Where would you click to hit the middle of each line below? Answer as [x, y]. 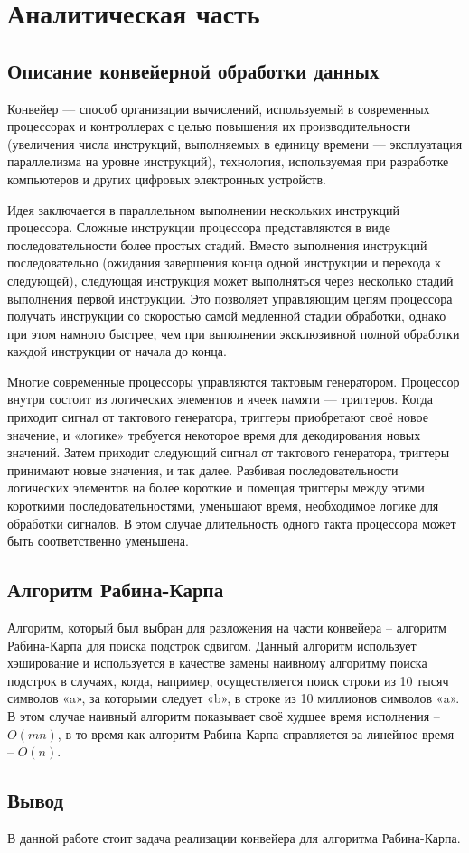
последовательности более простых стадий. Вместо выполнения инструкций [217, 244]
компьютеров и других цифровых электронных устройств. [167, 178]
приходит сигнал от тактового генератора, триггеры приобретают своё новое [218, 417]
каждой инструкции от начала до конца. [117, 351]
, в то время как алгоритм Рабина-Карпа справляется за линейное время [256, 733]
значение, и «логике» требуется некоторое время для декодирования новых [214, 434]
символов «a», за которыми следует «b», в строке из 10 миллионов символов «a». [234, 698]
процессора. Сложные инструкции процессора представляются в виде [199, 227]
